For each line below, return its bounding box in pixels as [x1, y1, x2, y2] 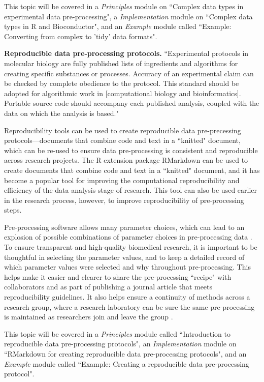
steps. [4, 204, 22, 215]
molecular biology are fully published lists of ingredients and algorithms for [4, 57, 238, 68]
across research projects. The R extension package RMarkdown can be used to [4, 155, 248, 165]
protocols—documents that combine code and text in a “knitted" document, [4, 135, 241, 145]
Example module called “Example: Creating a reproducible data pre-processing [4, 358, 249, 369]
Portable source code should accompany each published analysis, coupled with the [4, 98, 259, 108]
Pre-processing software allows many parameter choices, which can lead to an [4, 221, 245, 232]
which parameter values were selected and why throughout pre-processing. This [4, 261, 251, 272]
